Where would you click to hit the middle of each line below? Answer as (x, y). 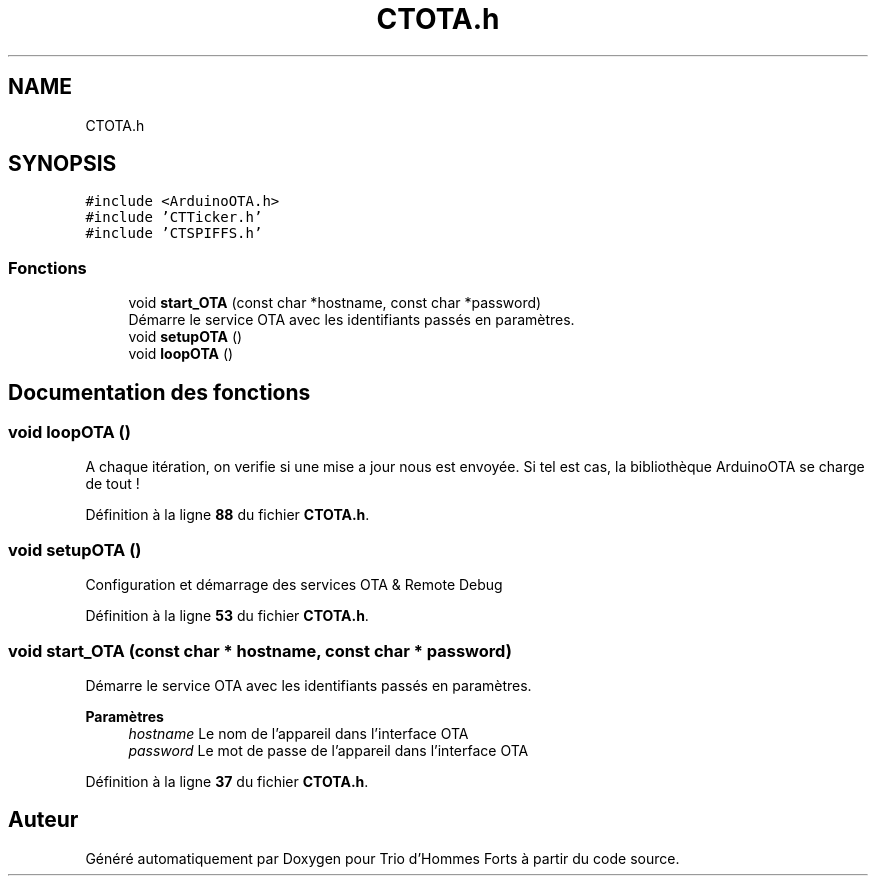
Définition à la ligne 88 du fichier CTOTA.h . (227, 515)
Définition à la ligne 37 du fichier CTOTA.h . (227, 781)
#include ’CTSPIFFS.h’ (174, 233)
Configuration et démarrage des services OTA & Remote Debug (294, 585)
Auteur (43, 820)
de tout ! (112, 484)
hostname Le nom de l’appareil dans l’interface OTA (298, 733)
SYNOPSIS (62, 164)
